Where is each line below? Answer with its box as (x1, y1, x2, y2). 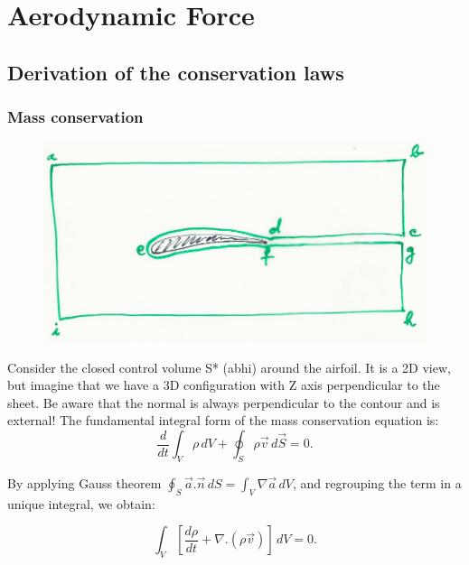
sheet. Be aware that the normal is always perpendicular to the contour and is (7, 393, 440, 412)
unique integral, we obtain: (7, 494, 155, 513)
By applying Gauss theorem (7, 473, 162, 492)
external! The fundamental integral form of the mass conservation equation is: (7, 411, 439, 430)
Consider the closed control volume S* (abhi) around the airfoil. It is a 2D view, (7, 357, 451, 376)
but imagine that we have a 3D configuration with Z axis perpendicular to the (7, 375, 440, 394)
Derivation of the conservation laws (7, 58, 344, 86)
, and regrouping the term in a (292, 473, 462, 492)
